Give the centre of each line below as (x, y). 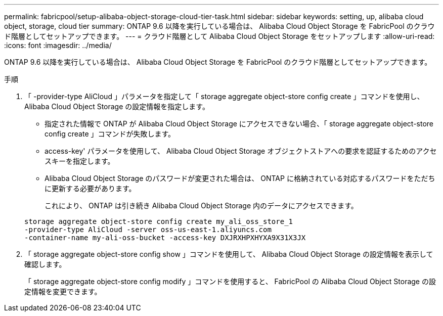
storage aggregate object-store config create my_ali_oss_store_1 (159, 221)
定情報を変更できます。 (63, 291)
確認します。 (45, 264)
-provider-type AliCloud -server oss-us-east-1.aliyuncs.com (148, 230)
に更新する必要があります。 (90, 188)
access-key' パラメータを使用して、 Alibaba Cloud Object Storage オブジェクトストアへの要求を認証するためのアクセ (241, 151)
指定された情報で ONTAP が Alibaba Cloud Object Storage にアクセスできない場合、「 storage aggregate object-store (239, 124)
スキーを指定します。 (80, 161)
